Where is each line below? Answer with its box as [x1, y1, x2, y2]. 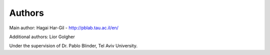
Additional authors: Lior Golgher [9, 34, 75, 40]
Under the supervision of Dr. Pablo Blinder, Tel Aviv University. [9, 43, 137, 49]
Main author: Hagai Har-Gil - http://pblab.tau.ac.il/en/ [9, 25, 118, 31]
